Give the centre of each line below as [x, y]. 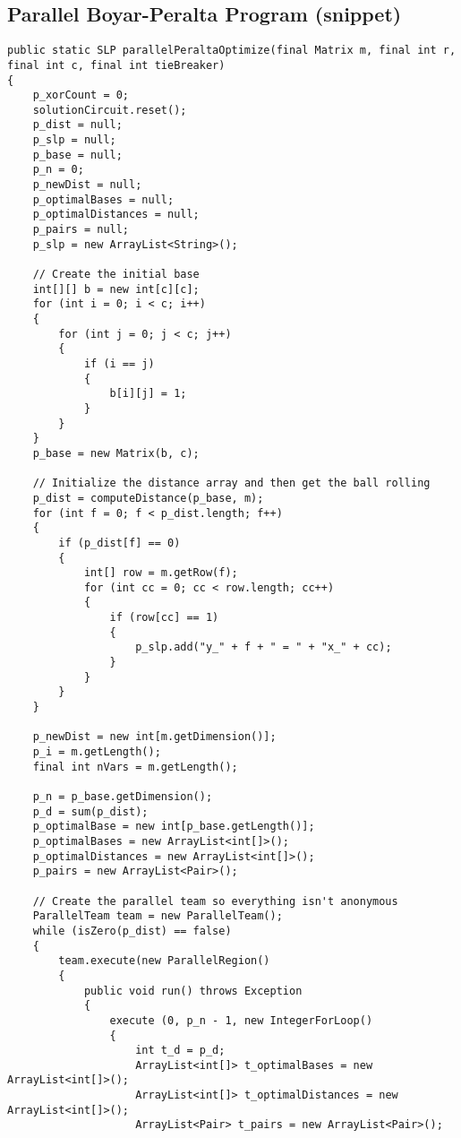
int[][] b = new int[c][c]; [116, 289]
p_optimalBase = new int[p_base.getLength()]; [174, 827]
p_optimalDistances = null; [116, 215]
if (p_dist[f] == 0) [120, 543]
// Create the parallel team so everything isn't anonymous [215, 901]
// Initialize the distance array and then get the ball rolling [231, 483]
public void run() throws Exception [193, 991]
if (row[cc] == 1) [164, 618]
